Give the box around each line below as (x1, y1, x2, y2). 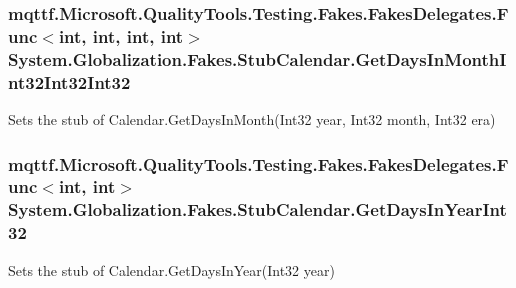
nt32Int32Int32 (8, 69, 131, 94)
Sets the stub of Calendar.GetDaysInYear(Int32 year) (8, 259, 335, 280)
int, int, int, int (58, 23, 184, 48)
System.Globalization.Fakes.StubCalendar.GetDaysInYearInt (8, 197, 507, 222)
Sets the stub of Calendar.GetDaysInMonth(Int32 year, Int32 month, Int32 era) (8, 108, 496, 129)
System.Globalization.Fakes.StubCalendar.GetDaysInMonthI (8, 46, 507, 71)
